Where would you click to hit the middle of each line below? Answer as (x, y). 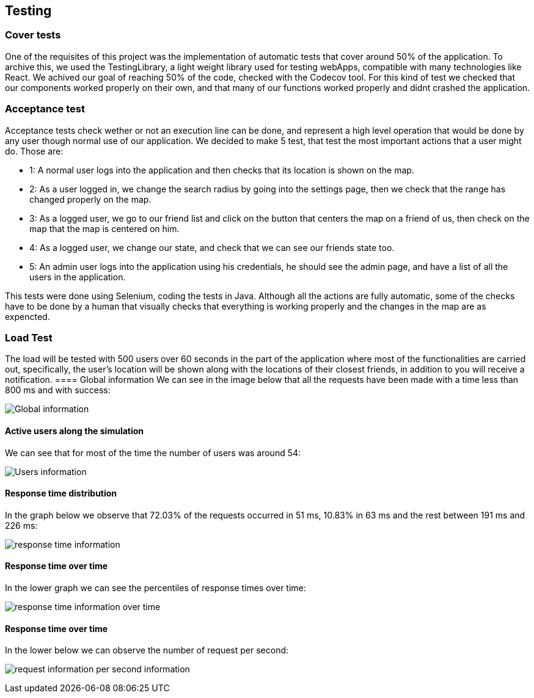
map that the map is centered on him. (104, 228)
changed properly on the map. (90, 199)
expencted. (27, 316)
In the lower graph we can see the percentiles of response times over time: (155, 587)
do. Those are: (34, 151)
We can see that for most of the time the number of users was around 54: (153, 453)
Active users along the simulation (75, 431)
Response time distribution (61, 493)
